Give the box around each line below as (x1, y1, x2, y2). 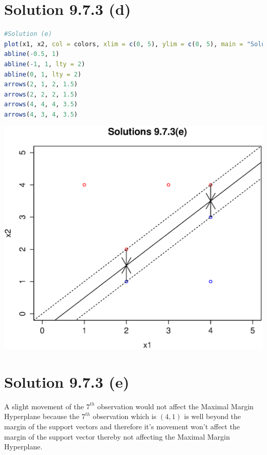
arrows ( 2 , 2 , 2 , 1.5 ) (4, 90, 78, 98)
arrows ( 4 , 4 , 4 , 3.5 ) (4, 101, 78, 108)
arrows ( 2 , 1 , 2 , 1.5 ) (4, 81, 78, 88)
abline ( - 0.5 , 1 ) (4, 50, 60, 58)
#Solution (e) (4, 30, 52, 38)
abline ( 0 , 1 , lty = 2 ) (4, 70, 82, 78)
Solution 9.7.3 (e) (4, 371, 129, 392)
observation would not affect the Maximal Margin (97, 401, 254, 411)
